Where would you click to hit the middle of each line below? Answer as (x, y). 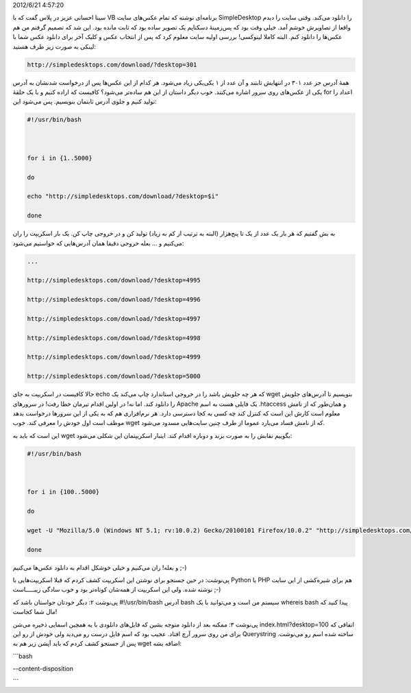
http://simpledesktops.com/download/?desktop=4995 (114, 280)
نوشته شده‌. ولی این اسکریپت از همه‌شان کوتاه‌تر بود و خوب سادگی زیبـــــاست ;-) (117, 589)
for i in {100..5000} (63, 492)
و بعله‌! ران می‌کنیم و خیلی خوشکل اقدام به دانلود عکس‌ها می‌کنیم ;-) (100, 567)
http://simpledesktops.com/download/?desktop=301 (112, 64)
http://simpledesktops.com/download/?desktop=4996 (114, 300)
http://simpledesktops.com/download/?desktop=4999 (114, 357)
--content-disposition (43, 669)
